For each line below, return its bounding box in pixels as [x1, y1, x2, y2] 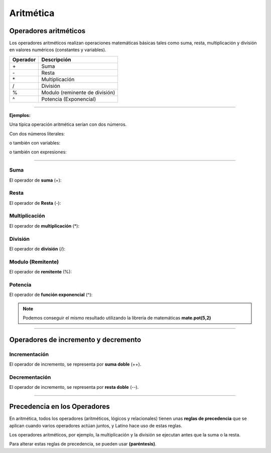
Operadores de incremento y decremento [9, 335, 142, 344]
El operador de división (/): [9, 246, 65, 252]
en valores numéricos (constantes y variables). [9, 47, 106, 53]
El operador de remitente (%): [9, 269, 72, 275]
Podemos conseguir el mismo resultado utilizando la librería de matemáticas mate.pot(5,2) [23, 315, 211, 321]
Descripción [41, 56, 71, 63]
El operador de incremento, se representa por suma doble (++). [9, 361, 142, 367]
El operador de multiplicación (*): [9, 223, 80, 229]
